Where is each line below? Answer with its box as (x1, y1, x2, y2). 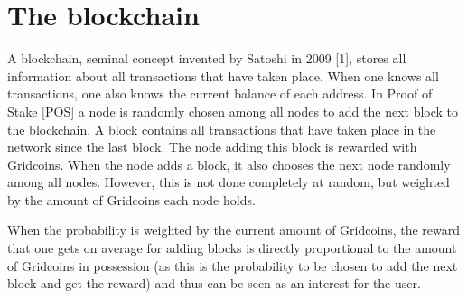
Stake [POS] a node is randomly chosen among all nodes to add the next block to (7, 101, 459, 120)
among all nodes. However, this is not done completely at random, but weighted (7, 173, 450, 192)
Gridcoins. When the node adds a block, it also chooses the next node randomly (7, 154, 451, 173)
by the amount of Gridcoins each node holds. (7, 190, 256, 209)
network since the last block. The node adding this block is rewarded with (7, 137, 417, 156)
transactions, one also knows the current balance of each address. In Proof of (7, 84, 433, 103)
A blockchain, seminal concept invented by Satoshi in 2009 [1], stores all (7, 49, 406, 68)
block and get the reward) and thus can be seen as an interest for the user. (7, 274, 421, 293)
